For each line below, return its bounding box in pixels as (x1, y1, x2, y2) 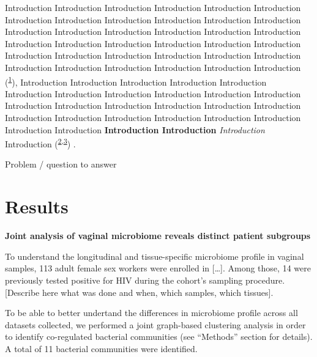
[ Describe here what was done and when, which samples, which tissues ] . (5, 285, 274, 298)
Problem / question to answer (5, 158, 117, 171)
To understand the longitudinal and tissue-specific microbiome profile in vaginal (5, 249, 304, 262)
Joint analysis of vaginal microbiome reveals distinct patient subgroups (5, 229, 311, 242)
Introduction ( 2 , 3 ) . (5, 136, 76, 150)
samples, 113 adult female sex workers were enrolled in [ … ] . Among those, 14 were (5, 262, 311, 274)
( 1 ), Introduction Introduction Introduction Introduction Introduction (5, 73, 267, 88)
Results (5, 194, 69, 219)
